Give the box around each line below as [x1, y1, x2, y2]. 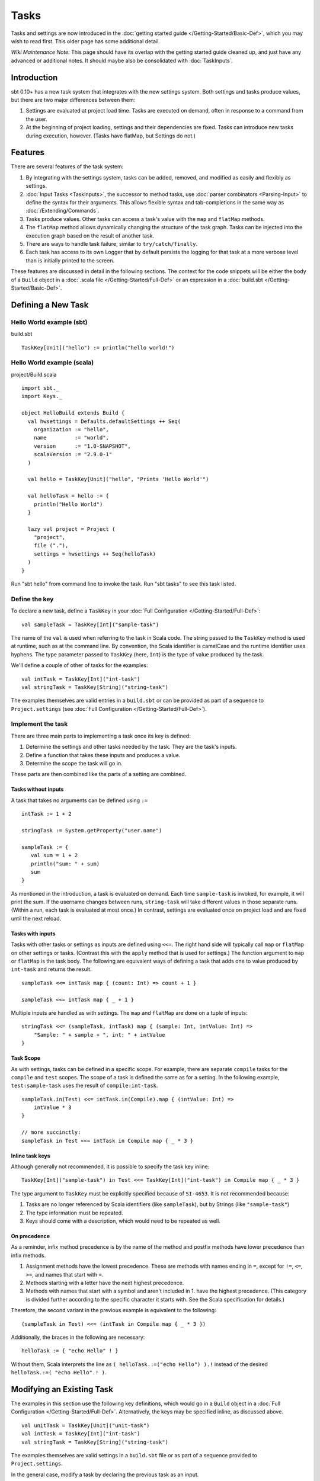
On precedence [11, 1233, 50, 1239]
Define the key [11, 595, 54, 603]
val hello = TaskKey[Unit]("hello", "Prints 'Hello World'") [27, 476, 209, 483]
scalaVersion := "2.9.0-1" [33, 451, 113, 458]
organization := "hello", [33, 426, 110, 432]
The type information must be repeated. [25, 1209, 124, 1216]
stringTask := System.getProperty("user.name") [21, 827, 162, 834]
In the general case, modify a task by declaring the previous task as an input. [11, 1471, 199, 1478]
